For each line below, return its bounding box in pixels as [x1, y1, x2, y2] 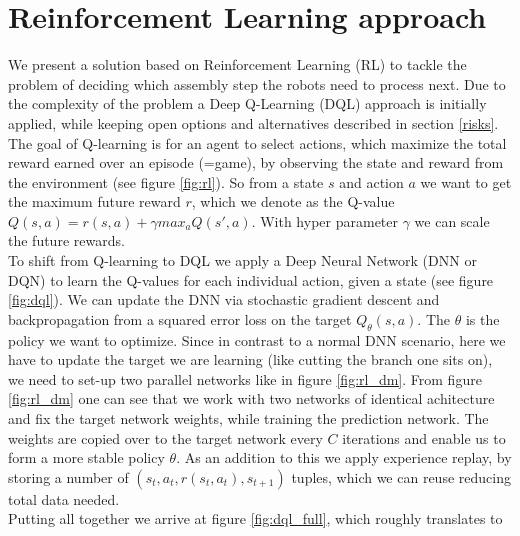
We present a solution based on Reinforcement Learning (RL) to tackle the [8, 54, 467, 75]
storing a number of [8, 466, 129, 487]
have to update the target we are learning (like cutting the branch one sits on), [8, 349, 493, 370]
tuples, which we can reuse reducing [291, 466, 511, 487]
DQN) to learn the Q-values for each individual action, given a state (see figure [8, 269, 494, 290]
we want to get [420, 171, 512, 192]
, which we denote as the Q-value [191, 191, 395, 212]
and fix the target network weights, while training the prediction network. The [8, 408, 489, 429]
